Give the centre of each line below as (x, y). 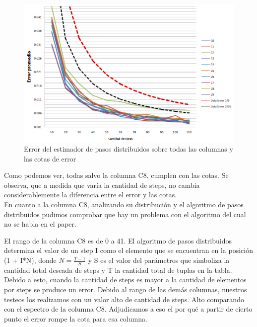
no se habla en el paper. (40, 224)
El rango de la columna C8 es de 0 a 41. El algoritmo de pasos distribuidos (118, 240)
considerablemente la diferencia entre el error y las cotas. (91, 195)
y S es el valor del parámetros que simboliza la (159, 260)
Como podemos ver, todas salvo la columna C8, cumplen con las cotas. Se (116, 175)
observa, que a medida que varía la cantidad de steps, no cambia (102, 185)
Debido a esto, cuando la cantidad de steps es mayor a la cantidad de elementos (125, 280)
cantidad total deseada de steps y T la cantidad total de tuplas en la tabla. (118, 270)
